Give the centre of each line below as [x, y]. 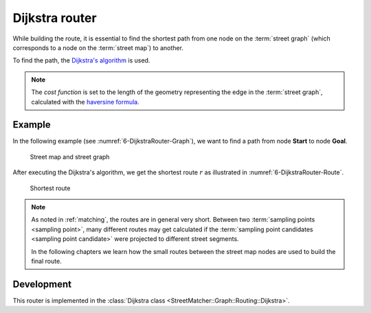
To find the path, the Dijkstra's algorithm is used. [81, 60]
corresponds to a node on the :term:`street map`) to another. [98, 47]
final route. [46, 261]
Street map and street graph [70, 156]
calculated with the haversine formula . [86, 102]
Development [42, 284]
